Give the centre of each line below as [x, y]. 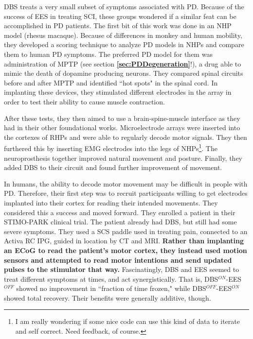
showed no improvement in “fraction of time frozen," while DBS [111, 288]
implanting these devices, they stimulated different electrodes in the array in [118, 92]
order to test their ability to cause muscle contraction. [84, 101]
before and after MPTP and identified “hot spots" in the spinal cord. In [111, 82]
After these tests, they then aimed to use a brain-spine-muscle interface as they [122, 118]
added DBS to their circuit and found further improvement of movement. [113, 167]
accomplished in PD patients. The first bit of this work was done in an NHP [118, 25]
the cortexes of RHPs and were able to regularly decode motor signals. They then [126, 137]
